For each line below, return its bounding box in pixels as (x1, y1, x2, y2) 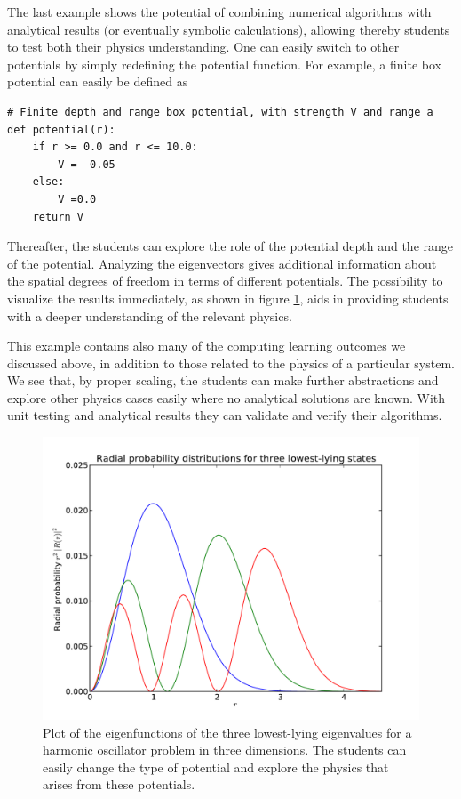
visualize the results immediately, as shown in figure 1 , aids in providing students (7, 288, 449, 307)
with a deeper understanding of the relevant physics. (7, 306, 292, 325)
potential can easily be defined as (7, 72, 188, 91)
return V (32, 210, 83, 223)
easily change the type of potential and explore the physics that (43, 757, 389, 776)
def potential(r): (7, 123, 115, 136)
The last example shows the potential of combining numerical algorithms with (7, 3, 432, 20)
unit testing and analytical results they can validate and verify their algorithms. (7, 406, 442, 424)
